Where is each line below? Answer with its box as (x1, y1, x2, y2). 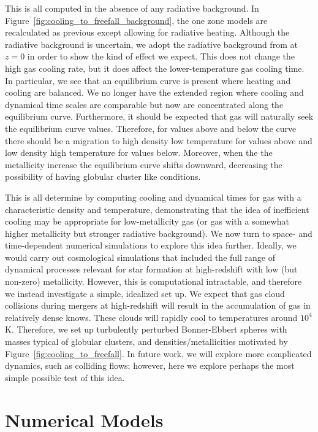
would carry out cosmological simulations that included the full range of (5, 250, 275, 263)
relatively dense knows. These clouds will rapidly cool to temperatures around (5, 310, 298, 323)
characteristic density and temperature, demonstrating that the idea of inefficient (5, 202, 309, 215)
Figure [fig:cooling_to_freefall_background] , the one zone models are (5, 13, 268, 26)
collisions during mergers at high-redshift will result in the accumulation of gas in (5, 299, 311, 312)
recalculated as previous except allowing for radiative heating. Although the (5, 26, 290, 39)
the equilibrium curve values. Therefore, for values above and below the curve (5, 121, 297, 134)
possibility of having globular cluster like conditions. (5, 170, 201, 183)
